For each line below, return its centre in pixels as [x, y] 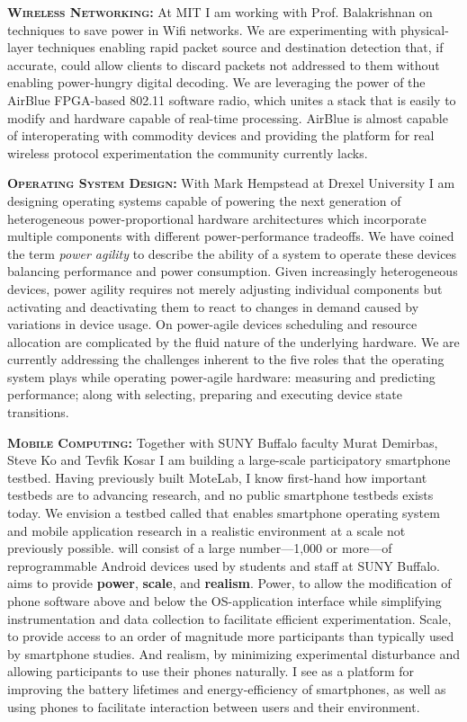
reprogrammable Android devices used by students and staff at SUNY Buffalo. [224, 565]
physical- [425, 29]
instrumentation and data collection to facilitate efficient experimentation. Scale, [229, 618]
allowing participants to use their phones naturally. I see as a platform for [211, 671]
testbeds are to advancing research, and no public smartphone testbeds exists [220, 495]
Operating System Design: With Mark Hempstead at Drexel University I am [231, 183]
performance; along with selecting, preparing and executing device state [205, 394]
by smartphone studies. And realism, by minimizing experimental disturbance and [234, 653]
